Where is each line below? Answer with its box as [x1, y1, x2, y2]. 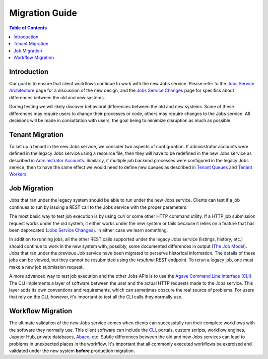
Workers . [9, 171, 28, 177]
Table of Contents [9, 25, 47, 31]
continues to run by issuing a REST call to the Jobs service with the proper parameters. [9, 204, 188, 210]
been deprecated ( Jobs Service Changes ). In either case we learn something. [9, 227, 168, 233]
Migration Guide [9, 7, 77, 18]
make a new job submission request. [9, 264, 84, 270]
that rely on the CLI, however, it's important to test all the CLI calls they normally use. [9, 294, 183, 300]
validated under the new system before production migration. [9, 348, 135, 354]
